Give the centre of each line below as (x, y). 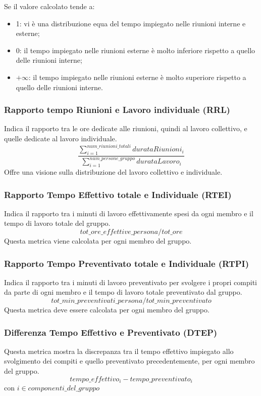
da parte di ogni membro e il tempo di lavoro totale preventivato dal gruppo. (123, 292)
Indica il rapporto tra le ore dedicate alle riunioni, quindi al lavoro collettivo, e (126, 128)
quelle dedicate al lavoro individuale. (61, 138)
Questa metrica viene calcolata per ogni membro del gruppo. (98, 241)
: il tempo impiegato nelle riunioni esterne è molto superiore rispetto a (137, 77)
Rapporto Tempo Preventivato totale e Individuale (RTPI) (127, 263)
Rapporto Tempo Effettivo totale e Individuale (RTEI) (118, 194)
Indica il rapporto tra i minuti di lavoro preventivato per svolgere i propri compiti (130, 282)
